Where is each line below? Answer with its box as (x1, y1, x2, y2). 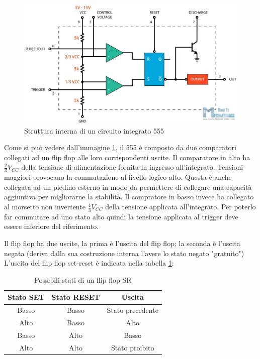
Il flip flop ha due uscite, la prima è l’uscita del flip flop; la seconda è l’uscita (4, 238, 240, 249)
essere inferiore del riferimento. (4, 221, 99, 231)
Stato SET (8, 292, 45, 302)
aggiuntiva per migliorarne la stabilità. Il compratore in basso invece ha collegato (4, 191, 254, 202)
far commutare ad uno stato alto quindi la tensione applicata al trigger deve (4, 211, 238, 221)
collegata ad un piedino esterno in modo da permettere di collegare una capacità (4, 181, 252, 192)
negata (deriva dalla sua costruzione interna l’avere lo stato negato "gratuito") (4, 248, 244, 258)
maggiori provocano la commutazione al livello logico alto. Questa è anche (4, 172, 232, 182)
